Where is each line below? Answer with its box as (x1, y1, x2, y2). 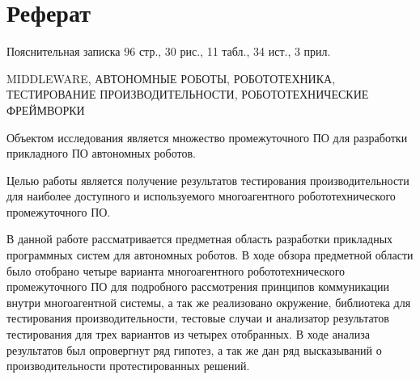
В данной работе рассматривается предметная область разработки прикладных (6, 230, 393, 247)
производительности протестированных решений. (6, 357, 250, 374)
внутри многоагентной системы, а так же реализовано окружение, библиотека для (6, 293, 411, 310)
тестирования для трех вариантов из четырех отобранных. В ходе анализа (6, 326, 370, 343)
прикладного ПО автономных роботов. (6, 145, 196, 162)
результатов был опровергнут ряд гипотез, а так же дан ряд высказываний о (6, 341, 382, 358)
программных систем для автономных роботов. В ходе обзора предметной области (6, 246, 414, 263)
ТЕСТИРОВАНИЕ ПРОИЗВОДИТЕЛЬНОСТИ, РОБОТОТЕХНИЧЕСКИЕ (6, 86, 369, 103)
